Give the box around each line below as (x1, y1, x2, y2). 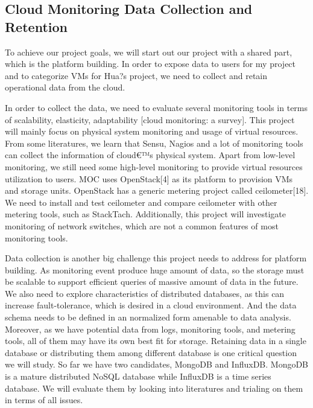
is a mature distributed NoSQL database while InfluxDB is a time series (5, 370, 271, 383)
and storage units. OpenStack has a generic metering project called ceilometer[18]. (5, 184, 309, 197)
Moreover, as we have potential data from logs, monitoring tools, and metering (5, 322, 296, 335)
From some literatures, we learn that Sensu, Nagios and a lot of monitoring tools (5, 136, 303, 149)
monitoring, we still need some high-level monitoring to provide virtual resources (5, 160, 303, 173)
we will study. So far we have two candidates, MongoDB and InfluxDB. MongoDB (5, 358, 309, 371)
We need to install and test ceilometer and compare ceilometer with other (5, 196, 277, 208)
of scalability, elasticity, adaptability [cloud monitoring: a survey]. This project (5, 113, 295, 126)
